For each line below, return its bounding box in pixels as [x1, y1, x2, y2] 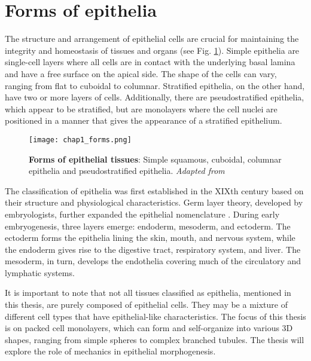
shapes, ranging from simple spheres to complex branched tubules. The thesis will [5, 333, 304, 345]
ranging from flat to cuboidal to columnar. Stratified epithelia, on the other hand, [5, 79, 305, 91]
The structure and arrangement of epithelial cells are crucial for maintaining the [5, 32, 299, 45]
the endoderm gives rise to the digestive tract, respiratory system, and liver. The [5, 243, 301, 255]
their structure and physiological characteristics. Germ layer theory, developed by [5, 196, 303, 209]
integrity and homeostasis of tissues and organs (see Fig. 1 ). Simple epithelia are [5, 44, 300, 56]
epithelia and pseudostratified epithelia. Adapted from [29, 164, 225, 177]
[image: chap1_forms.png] [29, 135, 132, 144]
